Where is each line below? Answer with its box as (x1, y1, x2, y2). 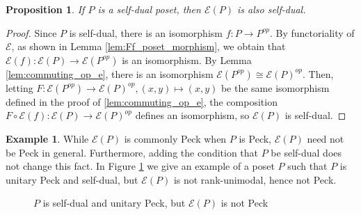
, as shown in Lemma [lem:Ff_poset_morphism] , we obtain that (11, 39, 286, 54)
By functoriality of (275, 25, 355, 40)
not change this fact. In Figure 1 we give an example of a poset (6, 159, 275, 173)
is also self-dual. (236, 2, 306, 16)
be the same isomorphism (220, 80, 330, 95)
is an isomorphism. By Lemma (122, 52, 252, 67)
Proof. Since (6, 25, 57, 40)
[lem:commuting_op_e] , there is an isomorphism (6, 66, 214, 81)
